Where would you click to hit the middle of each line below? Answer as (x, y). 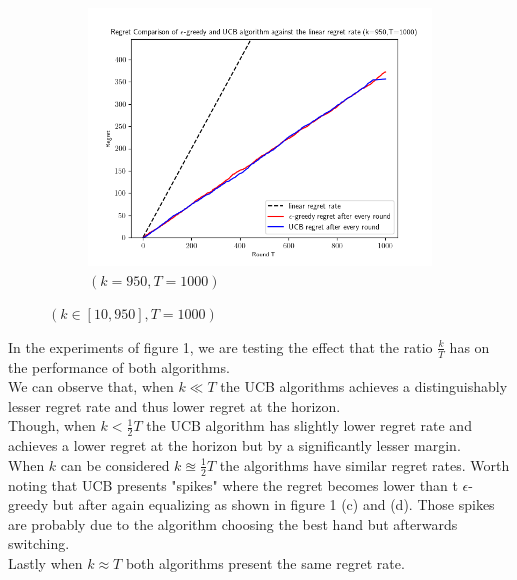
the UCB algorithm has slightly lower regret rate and (309, 425)
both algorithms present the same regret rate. (265, 563)
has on (469, 346)
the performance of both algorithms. (119, 366)
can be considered (115, 464)
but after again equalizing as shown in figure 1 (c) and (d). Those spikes (273, 504)
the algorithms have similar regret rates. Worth (364, 464)
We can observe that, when (91, 386)
